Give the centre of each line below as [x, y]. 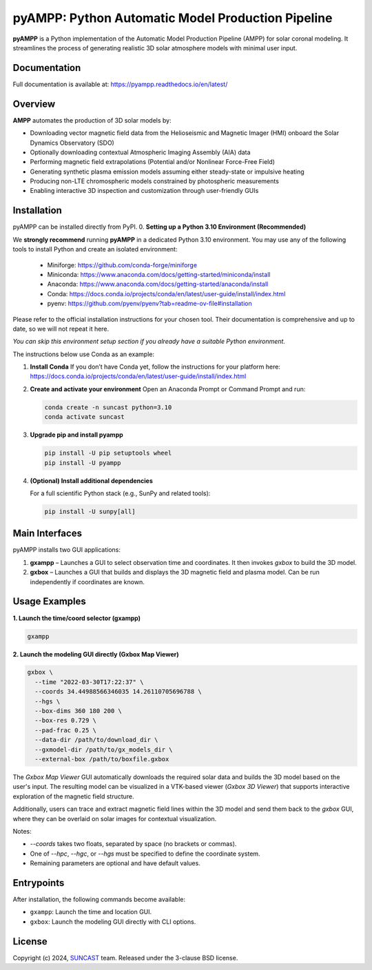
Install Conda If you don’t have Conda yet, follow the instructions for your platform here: [155, 367]
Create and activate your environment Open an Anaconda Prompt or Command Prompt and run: [168, 389]
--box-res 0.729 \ [65, 721]
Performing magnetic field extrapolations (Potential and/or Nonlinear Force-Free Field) [153, 162]
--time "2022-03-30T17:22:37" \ [89, 682]
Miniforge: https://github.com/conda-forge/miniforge [122, 265]
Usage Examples [49, 602]
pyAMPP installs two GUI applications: [66, 550]
